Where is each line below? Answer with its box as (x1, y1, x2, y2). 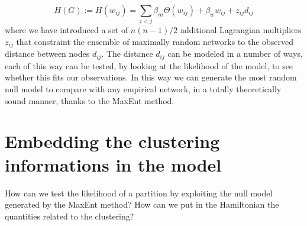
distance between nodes (5, 47, 90, 60)
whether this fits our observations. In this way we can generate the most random (5, 71, 297, 83)
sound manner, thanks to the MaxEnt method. (5, 94, 174, 106)
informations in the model (5, 152, 222, 176)
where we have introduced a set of (5, 24, 128, 36)
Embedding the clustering (5, 129, 220, 153)
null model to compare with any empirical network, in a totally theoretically (5, 83, 282, 95)
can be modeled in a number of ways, (167, 47, 303, 60)
